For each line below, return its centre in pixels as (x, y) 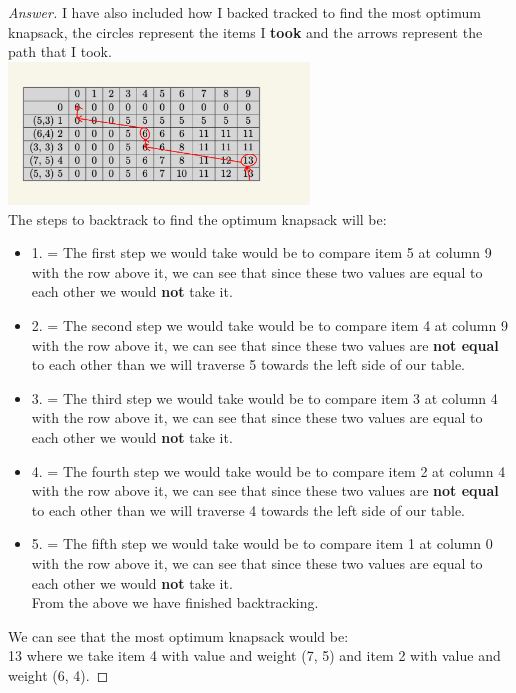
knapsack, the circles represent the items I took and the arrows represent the (245, 31)
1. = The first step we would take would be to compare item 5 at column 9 (261, 252)
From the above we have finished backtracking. (175, 602)
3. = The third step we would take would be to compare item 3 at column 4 (264, 397)
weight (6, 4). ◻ (58, 674)
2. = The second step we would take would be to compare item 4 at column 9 (269, 324)
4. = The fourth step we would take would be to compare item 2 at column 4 (268, 470)
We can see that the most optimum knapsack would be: (178, 635)
